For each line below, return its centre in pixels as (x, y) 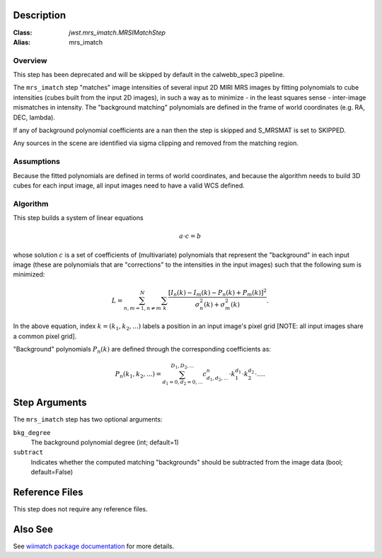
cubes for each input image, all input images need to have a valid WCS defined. (129, 185)
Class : (23, 33)
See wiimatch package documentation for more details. (94, 546)
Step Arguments (50, 403)
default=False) (52, 472)
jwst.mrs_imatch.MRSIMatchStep (117, 33)
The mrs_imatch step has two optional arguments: (88, 419)
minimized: (29, 274)
